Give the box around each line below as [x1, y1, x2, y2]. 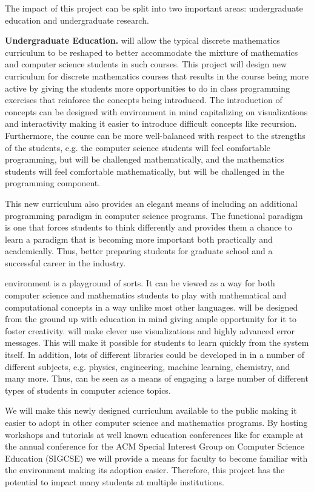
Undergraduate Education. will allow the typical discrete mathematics [5, 34, 280, 47]
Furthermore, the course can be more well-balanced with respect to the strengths [5, 129, 306, 141]
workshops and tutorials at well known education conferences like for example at [5, 428, 304, 440]
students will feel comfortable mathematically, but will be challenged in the [5, 164, 285, 177]
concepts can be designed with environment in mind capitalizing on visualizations [5, 105, 308, 118]
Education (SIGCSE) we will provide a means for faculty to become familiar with [5, 451, 308, 464]
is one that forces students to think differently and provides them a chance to [5, 221, 292, 234]
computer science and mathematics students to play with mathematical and [5, 289, 287, 302]
